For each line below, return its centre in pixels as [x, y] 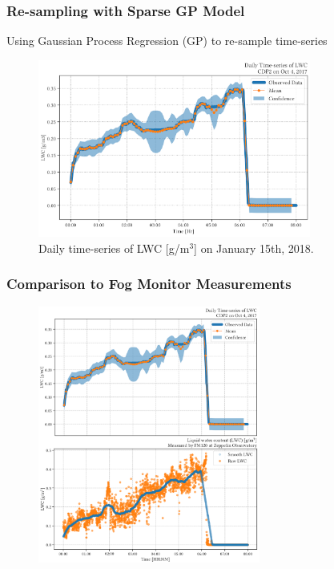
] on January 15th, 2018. [254, 248]
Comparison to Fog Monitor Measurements [149, 284]
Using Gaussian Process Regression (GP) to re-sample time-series [167, 41]
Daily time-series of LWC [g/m [114, 248]
